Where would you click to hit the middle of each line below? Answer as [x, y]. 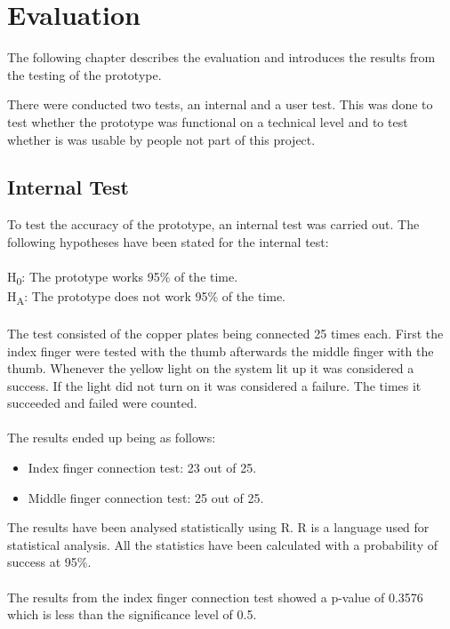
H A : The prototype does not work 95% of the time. [146, 297]
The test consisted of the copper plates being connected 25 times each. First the [225, 333]
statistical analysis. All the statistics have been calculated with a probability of [222, 544]
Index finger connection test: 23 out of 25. [142, 468]
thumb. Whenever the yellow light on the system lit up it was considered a [211, 368]
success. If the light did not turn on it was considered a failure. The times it [214, 385]
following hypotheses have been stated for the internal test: [168, 241]
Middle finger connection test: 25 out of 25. [146, 497]
